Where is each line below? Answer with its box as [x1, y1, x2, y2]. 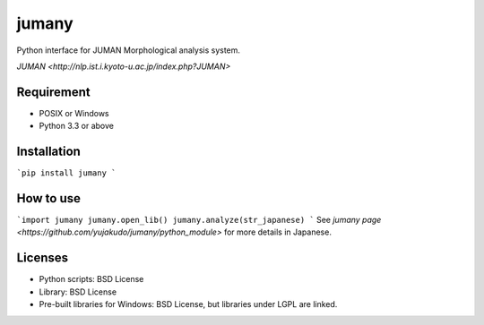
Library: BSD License [39, 287, 117, 297]
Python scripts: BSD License [39, 274, 144, 285]
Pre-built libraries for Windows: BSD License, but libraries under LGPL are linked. [39, 299, 338, 310]
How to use [16, 191, 81, 206]
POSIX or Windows [39, 107, 109, 118]
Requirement [16, 84, 91, 99]
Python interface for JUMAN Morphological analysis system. [16, 45, 241, 56]
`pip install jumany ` [16, 168, 117, 178]
